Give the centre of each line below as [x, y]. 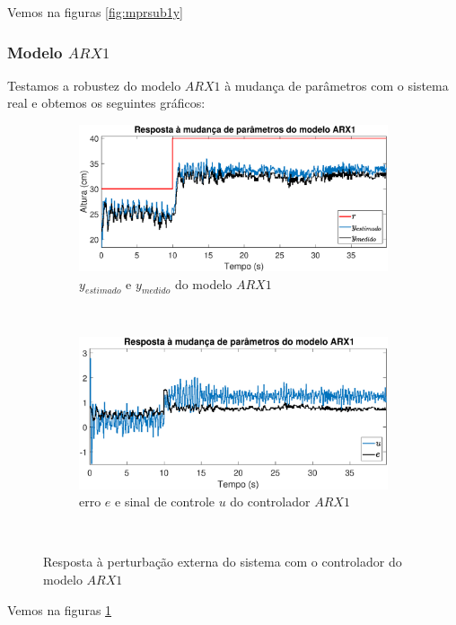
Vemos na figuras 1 [60, 609]
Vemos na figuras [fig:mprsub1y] [95, 12]
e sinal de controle [165, 502]
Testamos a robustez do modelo [94, 85]
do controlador [270, 502]
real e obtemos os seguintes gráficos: [106, 103]
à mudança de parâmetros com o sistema [337, 85]
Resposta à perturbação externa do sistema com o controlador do [223, 562]
